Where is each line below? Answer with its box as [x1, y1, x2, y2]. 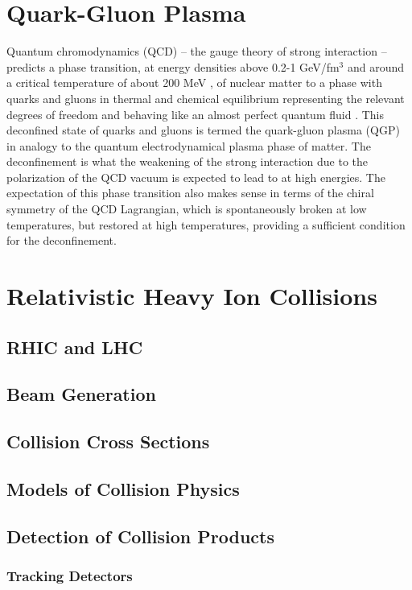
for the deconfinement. [6, 232, 117, 249]
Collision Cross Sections [6, 429, 210, 454]
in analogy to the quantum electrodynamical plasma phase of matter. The [6, 137, 371, 154]
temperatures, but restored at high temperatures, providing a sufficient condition [6, 216, 406, 233]
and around [347, 58, 405, 75]
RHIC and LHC [6, 334, 143, 359]
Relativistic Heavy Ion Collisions [6, 279, 377, 312]
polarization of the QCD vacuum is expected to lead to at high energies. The [6, 168, 385, 185]
